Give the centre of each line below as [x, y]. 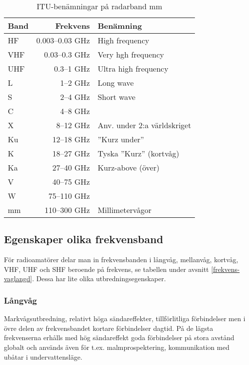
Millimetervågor [124, 210]
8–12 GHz [73, 125]
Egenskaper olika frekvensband [84, 239]
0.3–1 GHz [72, 68]
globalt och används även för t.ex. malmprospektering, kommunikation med [117, 347]
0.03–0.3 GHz [67, 54]
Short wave [116, 97]
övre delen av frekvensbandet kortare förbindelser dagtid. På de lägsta [109, 328]
